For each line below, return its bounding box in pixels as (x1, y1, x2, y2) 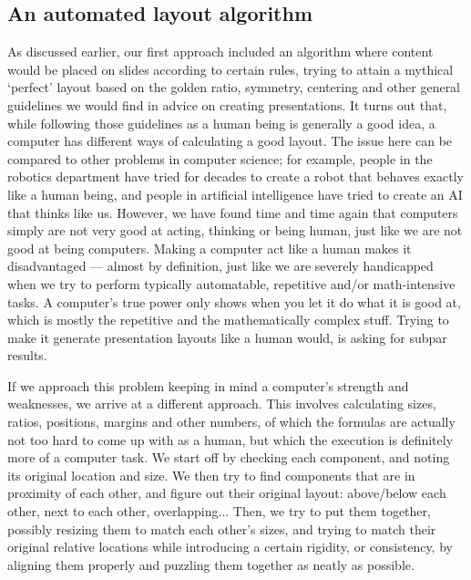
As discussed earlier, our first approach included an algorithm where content (7, 42, 434, 61)
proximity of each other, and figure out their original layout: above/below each (7, 483, 446, 502)
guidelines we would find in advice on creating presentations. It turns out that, (7, 95, 447, 114)
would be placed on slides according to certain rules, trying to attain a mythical (7, 59, 454, 78)
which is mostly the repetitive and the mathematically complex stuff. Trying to (7, 310, 449, 329)
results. (7, 346, 47, 365)
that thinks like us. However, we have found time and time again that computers (7, 202, 458, 222)
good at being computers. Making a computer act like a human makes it (7, 238, 412, 257)
